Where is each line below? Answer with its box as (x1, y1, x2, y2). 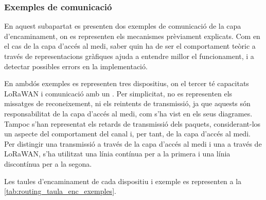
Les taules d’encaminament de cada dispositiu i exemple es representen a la (4, 175, 242, 186)
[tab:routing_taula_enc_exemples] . (4, 186, 116, 196)
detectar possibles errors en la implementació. (4, 61, 148, 71)
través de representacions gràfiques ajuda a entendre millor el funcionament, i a (4, 51, 254, 61)
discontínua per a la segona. (4, 158, 92, 169)
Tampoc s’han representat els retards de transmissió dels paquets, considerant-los (4, 118, 261, 129)
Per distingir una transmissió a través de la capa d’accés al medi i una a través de (4, 138, 262, 149)
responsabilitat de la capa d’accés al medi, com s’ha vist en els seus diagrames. (4, 108, 253, 118)
